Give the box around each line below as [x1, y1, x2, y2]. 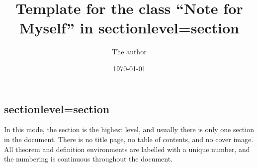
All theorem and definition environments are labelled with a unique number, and [4, 144, 250, 154]
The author [112, 46, 147, 57]
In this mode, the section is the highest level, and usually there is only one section [4, 124, 254, 135]
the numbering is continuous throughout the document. [4, 154, 172, 164]
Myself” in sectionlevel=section [19, 17, 239, 38]
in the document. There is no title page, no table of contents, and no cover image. [4, 134, 254, 144]
